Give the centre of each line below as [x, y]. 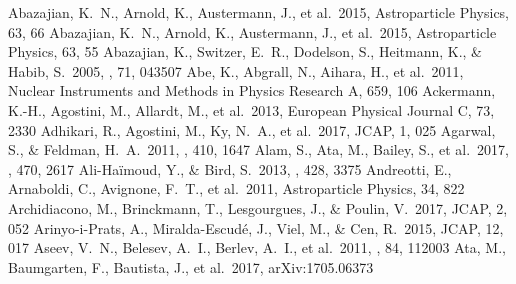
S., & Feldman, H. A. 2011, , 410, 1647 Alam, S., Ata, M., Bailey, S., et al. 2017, [258, 149]
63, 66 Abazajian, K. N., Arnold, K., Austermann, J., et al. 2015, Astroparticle [252, 31]
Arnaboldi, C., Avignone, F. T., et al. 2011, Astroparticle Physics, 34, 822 [236, 188]
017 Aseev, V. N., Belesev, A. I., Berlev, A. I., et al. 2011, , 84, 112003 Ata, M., [257, 247]
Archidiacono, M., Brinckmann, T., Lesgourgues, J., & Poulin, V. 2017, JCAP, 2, [258, 207]
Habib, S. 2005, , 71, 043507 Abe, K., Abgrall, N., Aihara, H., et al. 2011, [236, 70]
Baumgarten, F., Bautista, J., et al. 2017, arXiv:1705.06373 [191, 266]
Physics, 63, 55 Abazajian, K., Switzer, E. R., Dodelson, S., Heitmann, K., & [245, 51]
